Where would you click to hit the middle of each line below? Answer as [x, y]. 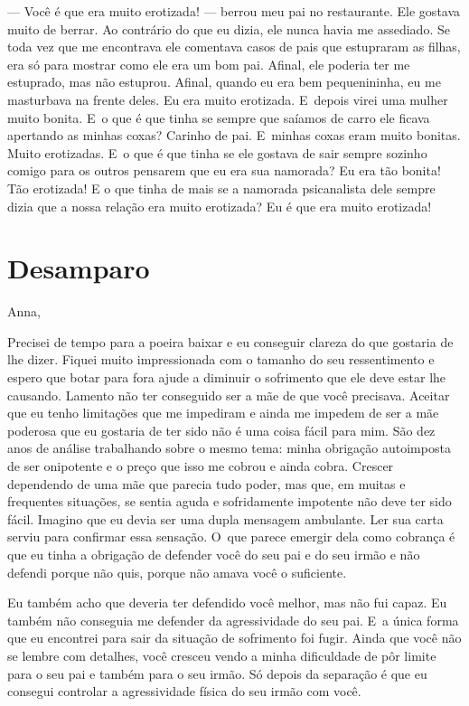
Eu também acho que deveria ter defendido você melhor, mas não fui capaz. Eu [227, 602]
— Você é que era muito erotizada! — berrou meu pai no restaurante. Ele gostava [234, 11]
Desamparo [79, 268]
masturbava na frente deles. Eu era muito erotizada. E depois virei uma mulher [228, 99]
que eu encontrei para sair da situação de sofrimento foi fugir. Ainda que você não [234, 638]
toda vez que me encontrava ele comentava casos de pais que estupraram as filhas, [234, 47]
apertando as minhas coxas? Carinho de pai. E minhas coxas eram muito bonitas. [234, 135]
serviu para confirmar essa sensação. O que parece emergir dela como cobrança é [231, 537]
